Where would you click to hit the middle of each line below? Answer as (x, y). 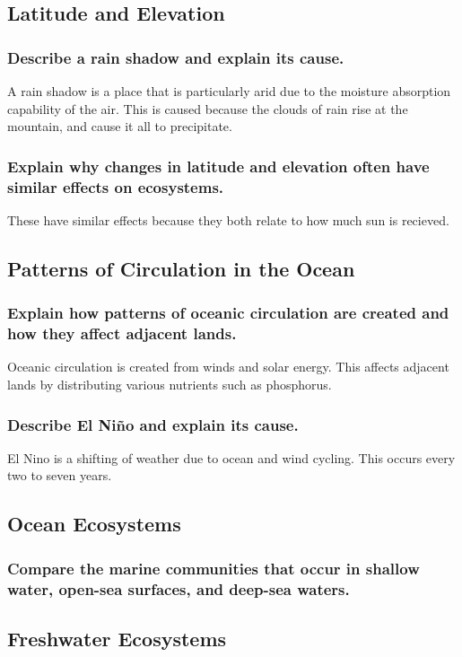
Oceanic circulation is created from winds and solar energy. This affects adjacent (228, 367)
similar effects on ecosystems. (116, 186)
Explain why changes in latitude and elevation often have (218, 166)
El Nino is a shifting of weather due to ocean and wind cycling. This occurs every (231, 457)
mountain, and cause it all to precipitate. (120, 126)
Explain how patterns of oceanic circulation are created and (228, 313)
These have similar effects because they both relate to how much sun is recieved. (228, 219)
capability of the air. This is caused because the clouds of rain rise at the (208, 108)
